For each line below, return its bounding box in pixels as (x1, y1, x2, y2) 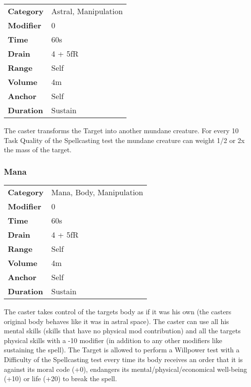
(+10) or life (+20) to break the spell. (4, 373, 117, 384)
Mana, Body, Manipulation (51, 186, 143, 198)
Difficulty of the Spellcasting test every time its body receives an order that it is (4, 354, 243, 364)
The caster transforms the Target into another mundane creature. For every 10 (4, 125, 239, 135)
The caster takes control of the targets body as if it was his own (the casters (4, 306, 232, 316)
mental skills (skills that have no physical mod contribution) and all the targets (4, 326, 241, 336)
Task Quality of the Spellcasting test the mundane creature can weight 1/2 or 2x (4, 135, 245, 145)
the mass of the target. (4, 144, 72, 155)
